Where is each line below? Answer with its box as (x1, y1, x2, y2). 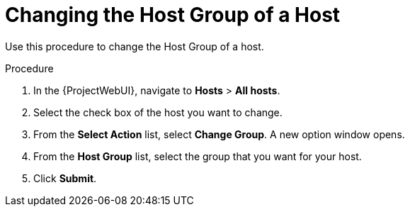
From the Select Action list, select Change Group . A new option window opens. (33, 128, 405, 140)
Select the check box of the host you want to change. (33, 106, 283, 118)
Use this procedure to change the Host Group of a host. (5, 40, 264, 52)
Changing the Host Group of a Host (5, 3, 341, 27)
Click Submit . (33, 172, 97, 184)
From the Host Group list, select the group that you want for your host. (33, 150, 362, 162)
